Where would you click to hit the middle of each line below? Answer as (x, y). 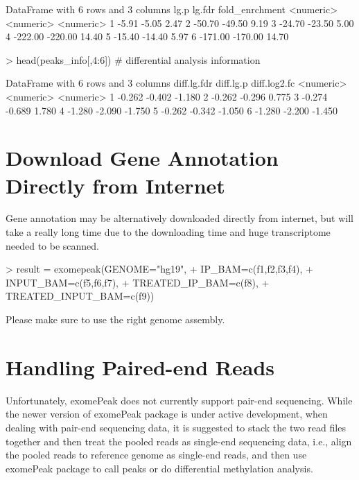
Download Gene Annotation (142, 158)
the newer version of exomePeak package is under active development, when (167, 414)
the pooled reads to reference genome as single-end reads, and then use (156, 455)
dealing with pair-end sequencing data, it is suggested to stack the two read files (176, 427)
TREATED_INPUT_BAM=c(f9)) (80, 296)
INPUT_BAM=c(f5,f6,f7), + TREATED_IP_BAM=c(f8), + (138, 282)
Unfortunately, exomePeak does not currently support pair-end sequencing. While (179, 400)
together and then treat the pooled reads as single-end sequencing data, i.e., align (179, 441)
